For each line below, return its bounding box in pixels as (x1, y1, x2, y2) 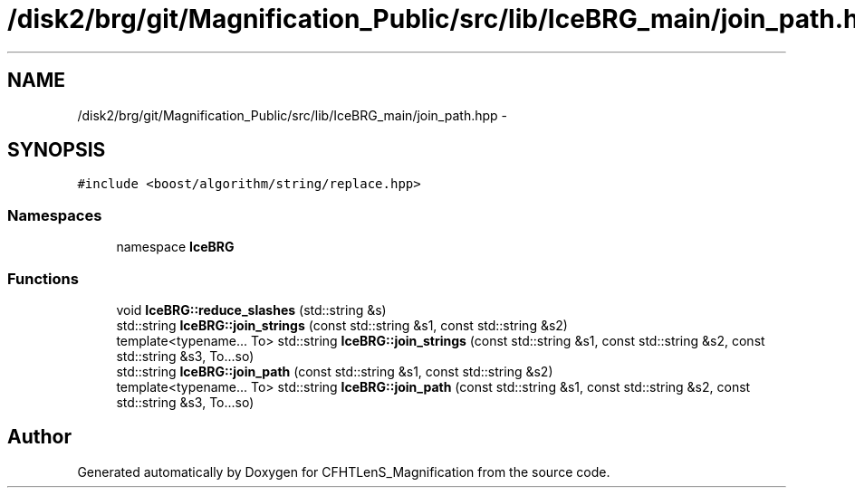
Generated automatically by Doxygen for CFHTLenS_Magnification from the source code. (77, 463, 610, 480)
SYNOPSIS (7, 138, 106, 162)
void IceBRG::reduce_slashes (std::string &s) (116, 301, 387, 318)
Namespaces (7, 205, 102, 224)
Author (7, 425, 72, 449)
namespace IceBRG (116, 239, 235, 255)
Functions (7, 269, 79, 288)
